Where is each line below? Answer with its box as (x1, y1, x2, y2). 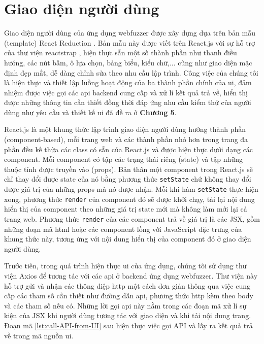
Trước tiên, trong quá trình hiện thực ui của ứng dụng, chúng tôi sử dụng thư (4, 260, 247, 271)
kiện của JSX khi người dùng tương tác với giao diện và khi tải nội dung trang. (4, 310, 251, 321)
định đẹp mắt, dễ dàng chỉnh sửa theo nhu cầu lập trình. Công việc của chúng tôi (4, 67, 258, 78)
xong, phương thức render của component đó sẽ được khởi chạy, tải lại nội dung (4, 193, 255, 204)
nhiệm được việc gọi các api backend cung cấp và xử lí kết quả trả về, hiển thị (4, 87, 248, 97)
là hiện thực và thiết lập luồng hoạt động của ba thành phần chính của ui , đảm (4, 77, 252, 88)
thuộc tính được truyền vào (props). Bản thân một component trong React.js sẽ (4, 163, 253, 174)
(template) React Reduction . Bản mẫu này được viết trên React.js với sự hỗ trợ (4, 37, 255, 48)
